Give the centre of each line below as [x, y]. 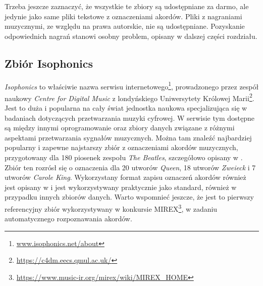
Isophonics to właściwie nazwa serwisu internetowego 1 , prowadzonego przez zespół [132, 85]
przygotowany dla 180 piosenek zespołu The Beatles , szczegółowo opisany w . [124, 157]
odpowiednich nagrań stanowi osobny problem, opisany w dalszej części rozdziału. [131, 36]
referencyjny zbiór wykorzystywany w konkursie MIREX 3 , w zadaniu [111, 208]
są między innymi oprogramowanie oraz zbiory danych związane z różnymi [120, 128]
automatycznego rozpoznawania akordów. [68, 219]
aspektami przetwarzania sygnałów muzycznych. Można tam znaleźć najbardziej [128, 137]
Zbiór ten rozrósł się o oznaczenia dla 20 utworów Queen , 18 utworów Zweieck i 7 [130, 167]
